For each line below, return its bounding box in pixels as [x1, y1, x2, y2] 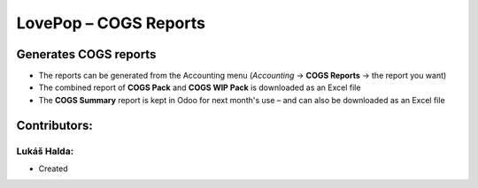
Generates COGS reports [16, 47, 157, 62]
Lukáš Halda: [16, 145, 74, 157]
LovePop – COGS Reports [16, 13, 205, 33]
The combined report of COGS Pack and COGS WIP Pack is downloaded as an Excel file [38, 82, 361, 93]
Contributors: [16, 117, 93, 132]
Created [38, 163, 68, 174]
